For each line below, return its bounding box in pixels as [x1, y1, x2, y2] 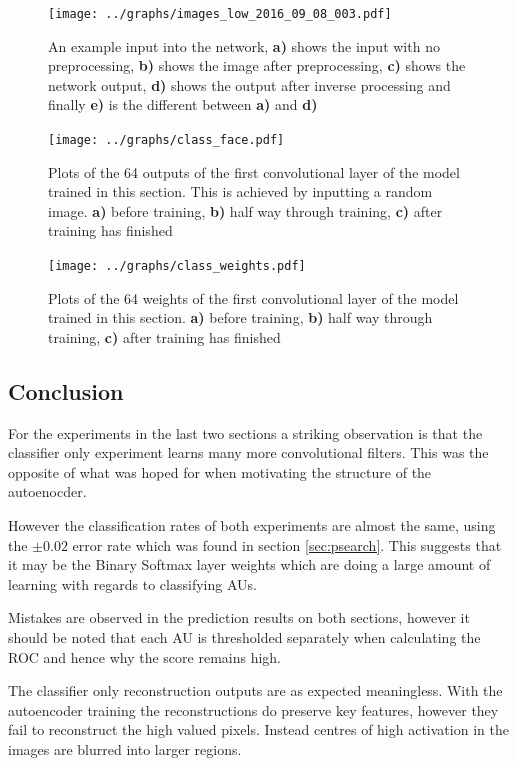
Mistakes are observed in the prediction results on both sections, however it [8, 607, 470, 628]
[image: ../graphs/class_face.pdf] [48, 133, 285, 148]
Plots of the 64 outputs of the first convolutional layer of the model [48, 161, 460, 182]
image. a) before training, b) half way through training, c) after [48, 200, 443, 221]
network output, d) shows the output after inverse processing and [48, 74, 451, 95]
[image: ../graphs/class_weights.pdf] [48, 259, 306, 274]
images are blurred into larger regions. [8, 739, 242, 760]
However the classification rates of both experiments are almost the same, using [8, 515, 496, 536]
